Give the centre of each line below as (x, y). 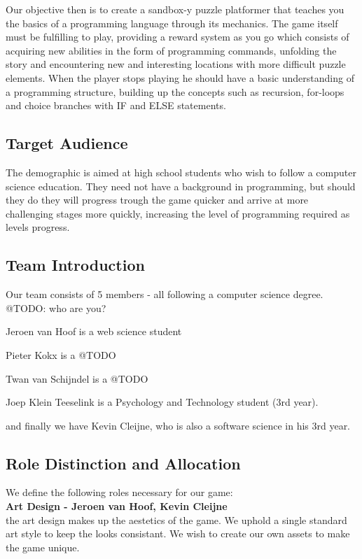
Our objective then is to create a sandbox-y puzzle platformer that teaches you (175, 9)
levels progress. (38, 227)
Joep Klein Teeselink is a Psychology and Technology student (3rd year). (162, 402)
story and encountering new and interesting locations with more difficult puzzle (176, 64)
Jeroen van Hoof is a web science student (94, 331)
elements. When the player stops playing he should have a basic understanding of (180, 77)
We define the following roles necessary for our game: (119, 492)
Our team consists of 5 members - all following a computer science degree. (165, 294)
